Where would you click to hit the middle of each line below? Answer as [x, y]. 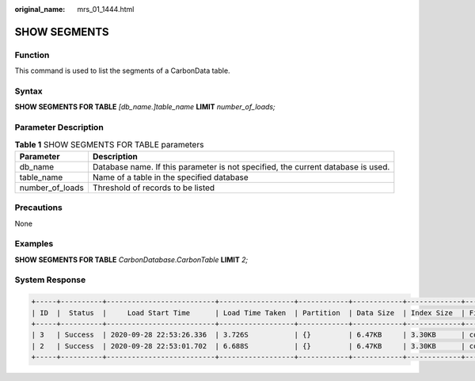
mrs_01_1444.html [106, 9]
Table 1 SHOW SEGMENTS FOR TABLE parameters [109, 144]
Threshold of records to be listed [154, 188]
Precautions [38, 208]
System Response [50, 280]
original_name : [40, 9]
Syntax [28, 91]
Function [32, 55]
